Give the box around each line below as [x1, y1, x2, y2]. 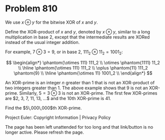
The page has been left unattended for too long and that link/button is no [5, 124, 153, 130]
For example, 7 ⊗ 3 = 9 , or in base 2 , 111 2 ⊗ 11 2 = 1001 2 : [5, 49, 123, 56]
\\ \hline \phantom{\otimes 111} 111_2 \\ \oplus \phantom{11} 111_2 [18, 65, 148, 70]
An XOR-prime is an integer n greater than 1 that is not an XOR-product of [5, 79, 155, 85]
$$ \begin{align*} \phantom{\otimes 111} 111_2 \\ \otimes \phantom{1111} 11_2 [5, 60, 161, 66]
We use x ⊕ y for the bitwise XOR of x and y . [5, 19, 98, 25]
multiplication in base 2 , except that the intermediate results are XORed [5, 34, 150, 40]
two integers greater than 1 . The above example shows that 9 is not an [5, 85, 148, 91]
